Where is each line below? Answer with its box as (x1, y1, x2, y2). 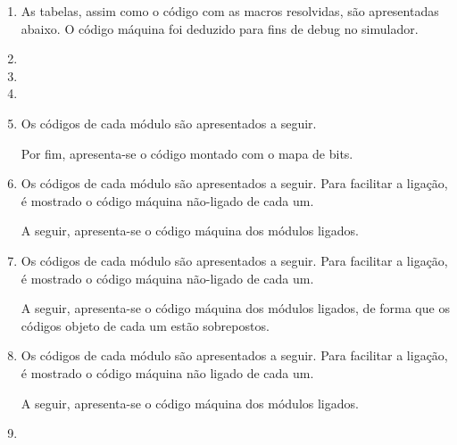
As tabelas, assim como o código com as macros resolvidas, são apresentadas (21, 2, 439, 20)
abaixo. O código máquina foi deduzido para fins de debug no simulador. (21, 19, 419, 37)
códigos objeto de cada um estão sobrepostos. (21, 316, 270, 334)
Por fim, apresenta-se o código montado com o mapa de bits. (21, 144, 353, 162)
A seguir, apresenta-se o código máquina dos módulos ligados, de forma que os (21, 299, 450, 317)
